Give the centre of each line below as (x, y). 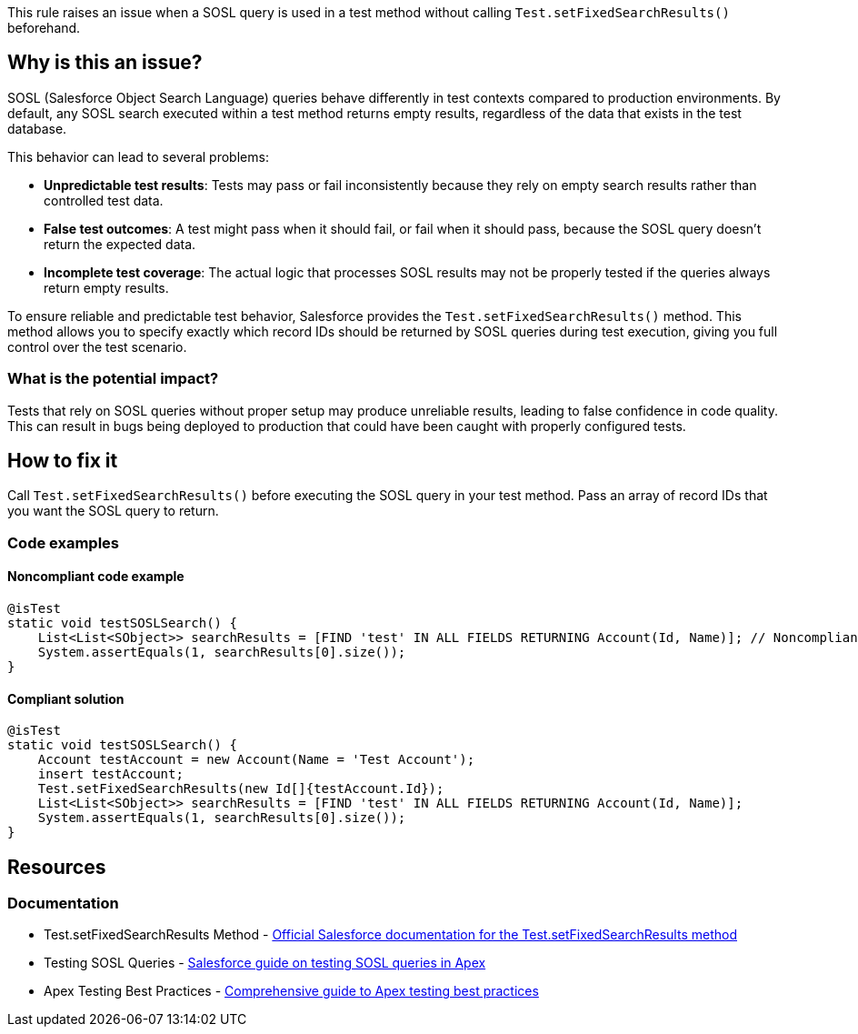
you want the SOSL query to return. (113, 511)
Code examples (64, 542)
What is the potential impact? (113, 379)
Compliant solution (66, 698)
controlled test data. (104, 200)
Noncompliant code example (96, 577)
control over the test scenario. (97, 346)
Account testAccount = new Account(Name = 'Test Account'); (256, 760)
